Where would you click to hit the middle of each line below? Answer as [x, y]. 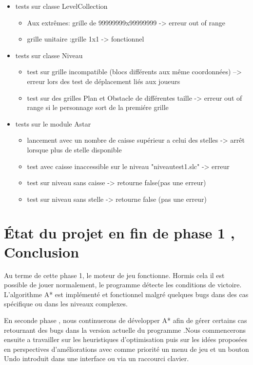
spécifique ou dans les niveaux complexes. [66, 304]
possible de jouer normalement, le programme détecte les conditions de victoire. [123, 285]
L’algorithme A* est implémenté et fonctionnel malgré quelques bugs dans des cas [126, 294]
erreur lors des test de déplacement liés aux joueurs [104, 81]
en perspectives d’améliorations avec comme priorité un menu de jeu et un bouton [126, 349]
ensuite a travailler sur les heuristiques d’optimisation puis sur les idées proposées [126, 339]
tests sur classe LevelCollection [61, 6]
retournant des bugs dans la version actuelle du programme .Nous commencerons [125, 330]
